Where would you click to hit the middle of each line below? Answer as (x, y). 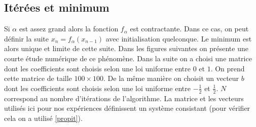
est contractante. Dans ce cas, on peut (189, 29)
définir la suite (27, 38)
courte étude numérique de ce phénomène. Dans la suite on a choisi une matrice (128, 58)
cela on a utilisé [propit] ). (43, 118)
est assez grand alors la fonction (69, 29)
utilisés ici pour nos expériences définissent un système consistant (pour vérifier (127, 108)
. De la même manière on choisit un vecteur (171, 78)
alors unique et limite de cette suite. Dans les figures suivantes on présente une (126, 48)
